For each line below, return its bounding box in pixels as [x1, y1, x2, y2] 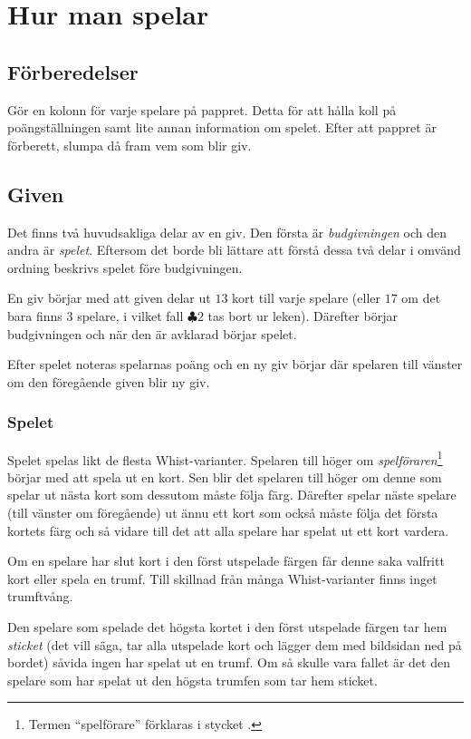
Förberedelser [7, 57, 139, 85]
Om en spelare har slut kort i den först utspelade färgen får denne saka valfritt [7, 551, 445, 570]
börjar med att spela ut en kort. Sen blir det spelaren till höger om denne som [7, 467, 442, 486]
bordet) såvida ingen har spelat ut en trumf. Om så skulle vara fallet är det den [7, 653, 450, 672]
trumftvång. [7, 587, 73, 606]
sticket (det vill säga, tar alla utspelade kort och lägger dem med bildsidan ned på [7, 635, 462, 654]
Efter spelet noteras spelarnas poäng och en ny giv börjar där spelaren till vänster [7, 355, 463, 374]
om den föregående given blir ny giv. [7, 372, 210, 391]
